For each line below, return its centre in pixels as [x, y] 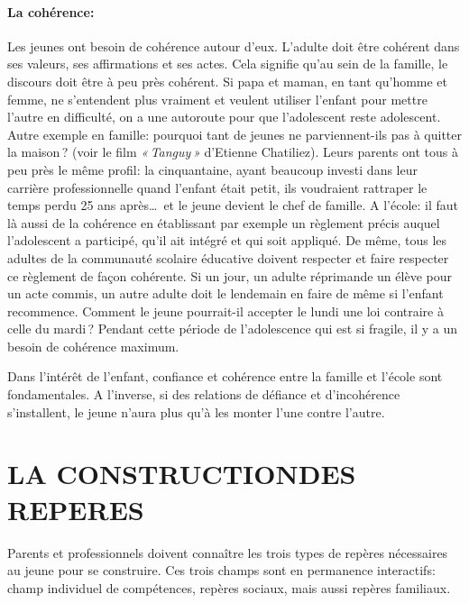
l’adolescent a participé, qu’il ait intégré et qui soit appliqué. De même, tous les [227, 240]
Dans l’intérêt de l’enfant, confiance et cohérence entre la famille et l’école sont [225, 376]
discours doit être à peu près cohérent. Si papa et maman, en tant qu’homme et [228, 81]
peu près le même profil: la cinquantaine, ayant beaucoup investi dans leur [212, 169]
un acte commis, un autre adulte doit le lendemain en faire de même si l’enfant [225, 293]
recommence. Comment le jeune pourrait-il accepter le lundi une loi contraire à [225, 311]
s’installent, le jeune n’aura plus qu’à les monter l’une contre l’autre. [196, 411]
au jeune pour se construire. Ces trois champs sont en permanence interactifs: [221, 570]
